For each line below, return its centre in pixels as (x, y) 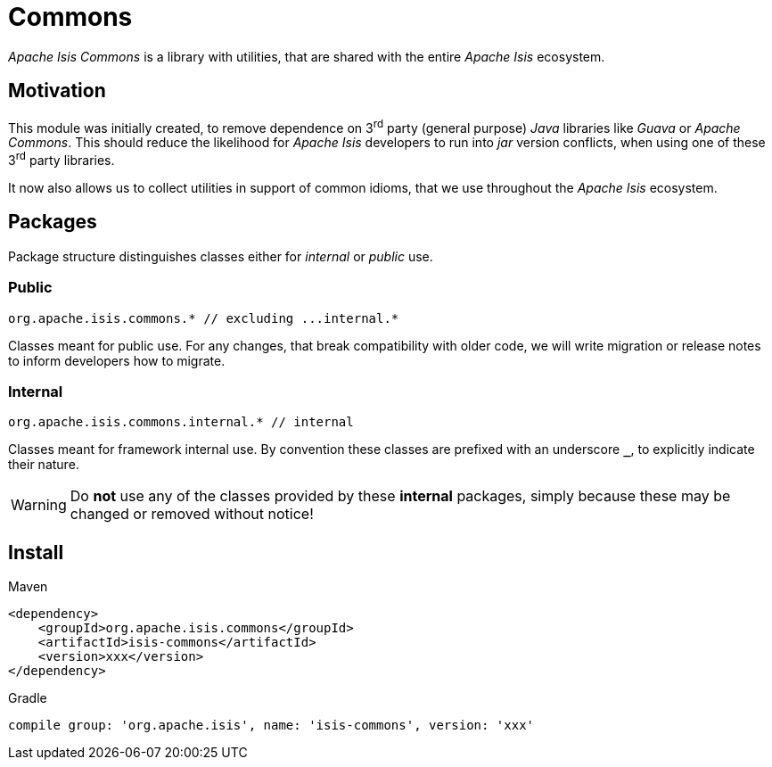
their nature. (44, 465)
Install (36, 552)
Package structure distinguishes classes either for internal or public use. (221, 256)
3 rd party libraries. (62, 159)
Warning (39, 505)
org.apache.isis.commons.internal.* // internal (181, 422)
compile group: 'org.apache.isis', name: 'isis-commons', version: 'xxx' (271, 726)
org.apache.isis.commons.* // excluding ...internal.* (204, 318)
